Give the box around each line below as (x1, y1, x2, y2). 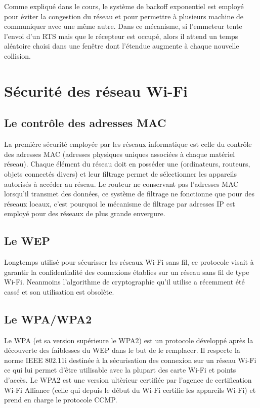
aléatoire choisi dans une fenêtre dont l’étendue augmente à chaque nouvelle (4, 40, 239, 51)
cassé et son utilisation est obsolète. (4, 286, 114, 297)
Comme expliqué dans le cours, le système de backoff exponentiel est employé (4, 1, 244, 11)
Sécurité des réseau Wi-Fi (4, 80, 188, 101)
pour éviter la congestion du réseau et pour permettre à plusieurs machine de (4, 11, 244, 21)
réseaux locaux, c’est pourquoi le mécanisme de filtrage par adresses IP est (4, 198, 235, 209)
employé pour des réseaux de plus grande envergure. (4, 208, 165, 219)
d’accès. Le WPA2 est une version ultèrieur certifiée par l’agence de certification (4, 375, 252, 385)
